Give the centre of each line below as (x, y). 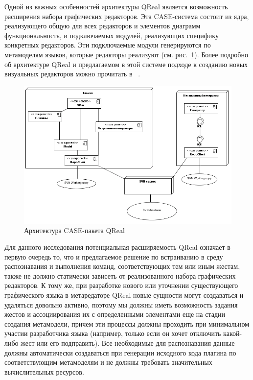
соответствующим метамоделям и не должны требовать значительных (108, 362)
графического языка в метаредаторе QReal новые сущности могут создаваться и (124, 295)
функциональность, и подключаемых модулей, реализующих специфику (112, 35)
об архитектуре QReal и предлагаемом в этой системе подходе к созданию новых (126, 64)
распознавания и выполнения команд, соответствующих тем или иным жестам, (122, 266)
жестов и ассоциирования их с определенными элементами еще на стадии (115, 314)
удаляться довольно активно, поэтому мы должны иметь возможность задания (121, 304)
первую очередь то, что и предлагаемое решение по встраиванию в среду (114, 256)
